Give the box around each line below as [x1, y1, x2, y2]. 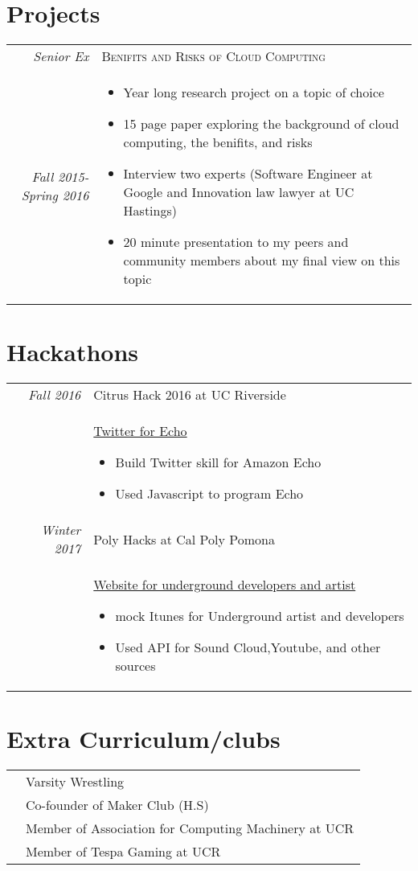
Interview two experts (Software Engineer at [123, 164, 373, 183]
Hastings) [123, 201, 177, 220]
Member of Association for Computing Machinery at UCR [26, 819, 354, 838]
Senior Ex [33, 47, 89, 66]
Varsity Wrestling [26, 772, 125, 791]
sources [115, 656, 156, 676]
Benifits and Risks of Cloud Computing [101, 47, 326, 66]
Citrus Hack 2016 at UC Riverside [93, 385, 286, 405]
